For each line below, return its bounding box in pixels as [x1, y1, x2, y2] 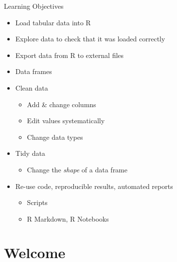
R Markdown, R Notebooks [27, 213, 109, 224]
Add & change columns [27, 99, 96, 109]
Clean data [15, 82, 48, 93]
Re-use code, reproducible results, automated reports [15, 181, 173, 191]
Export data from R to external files [15, 50, 124, 60]
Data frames [15, 66, 52, 76]
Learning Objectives [4, 1, 64, 11]
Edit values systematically [27, 115, 105, 126]
